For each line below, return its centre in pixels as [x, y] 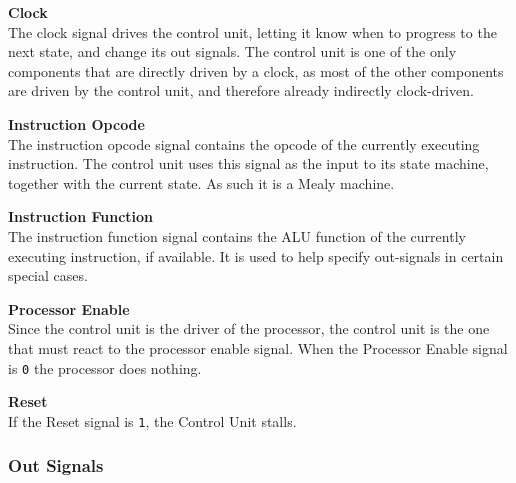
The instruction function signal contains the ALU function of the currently [237, 235]
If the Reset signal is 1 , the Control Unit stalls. [152, 420]
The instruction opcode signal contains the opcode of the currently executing [244, 143]
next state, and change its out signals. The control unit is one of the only [232, 51]
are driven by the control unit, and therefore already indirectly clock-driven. [241, 90]
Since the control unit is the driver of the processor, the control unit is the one [249, 328]
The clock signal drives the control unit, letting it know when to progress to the [252, 31]
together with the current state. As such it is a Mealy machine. [201, 182]
